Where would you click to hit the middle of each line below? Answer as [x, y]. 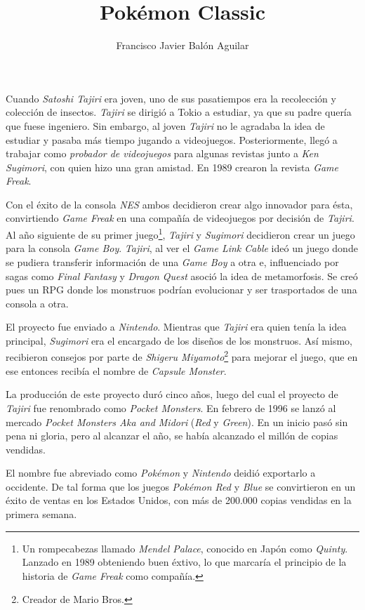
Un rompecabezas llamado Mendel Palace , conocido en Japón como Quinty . [185, 548]
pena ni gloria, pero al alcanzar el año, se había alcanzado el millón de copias [172, 436]
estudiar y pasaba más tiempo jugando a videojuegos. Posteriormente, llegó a [172, 139]
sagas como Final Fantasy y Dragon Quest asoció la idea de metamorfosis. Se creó [182, 276]
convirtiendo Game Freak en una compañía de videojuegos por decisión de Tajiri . [180, 218]
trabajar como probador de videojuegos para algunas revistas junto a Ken [162, 153]
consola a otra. [37, 303]
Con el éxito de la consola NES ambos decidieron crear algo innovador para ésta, [179, 204]
